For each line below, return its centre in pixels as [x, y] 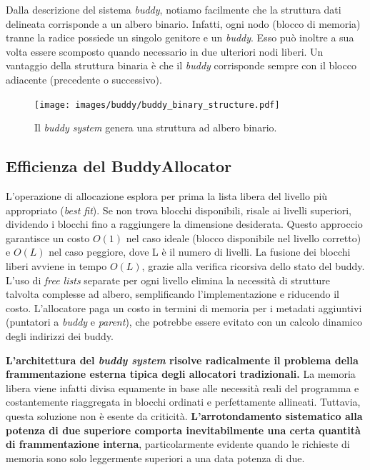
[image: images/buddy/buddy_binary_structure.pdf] [157, 105]
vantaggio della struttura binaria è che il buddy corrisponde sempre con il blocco [181, 65]
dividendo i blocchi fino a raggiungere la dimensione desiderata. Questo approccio [184, 224]
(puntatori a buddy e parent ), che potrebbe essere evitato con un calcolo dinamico [184, 322]
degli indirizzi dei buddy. [60, 335]
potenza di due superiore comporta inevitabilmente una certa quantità [183, 430]
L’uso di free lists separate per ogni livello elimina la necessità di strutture [168, 280]
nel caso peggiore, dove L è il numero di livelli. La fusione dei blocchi [200, 252]
